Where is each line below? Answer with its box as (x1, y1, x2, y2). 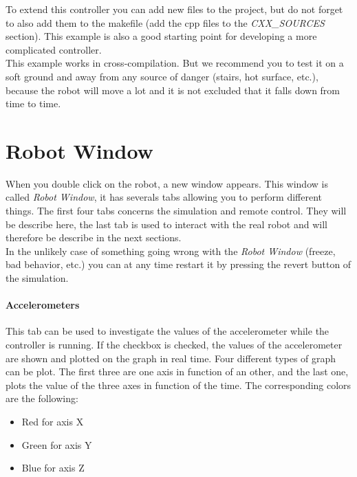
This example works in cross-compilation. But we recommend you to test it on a (6, 56, 344, 70)
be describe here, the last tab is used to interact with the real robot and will (6, 217, 327, 231)
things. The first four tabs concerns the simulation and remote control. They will (6, 203, 347, 218)
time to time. (6, 96, 61, 111)
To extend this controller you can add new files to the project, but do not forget (6, 2, 343, 16)
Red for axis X (21, 414, 84, 428)
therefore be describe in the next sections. (6, 230, 182, 245)
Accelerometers (6, 298, 80, 312)
